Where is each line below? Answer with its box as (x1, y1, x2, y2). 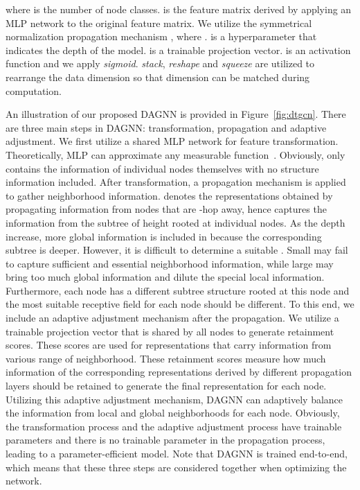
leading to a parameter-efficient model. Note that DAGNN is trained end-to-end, (6, 446, 348, 460)
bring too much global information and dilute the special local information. (6, 270, 325, 284)
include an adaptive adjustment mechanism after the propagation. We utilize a (6, 310, 339, 325)
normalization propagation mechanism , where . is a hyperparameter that (6, 29, 317, 44)
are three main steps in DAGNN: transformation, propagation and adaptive (6, 120, 327, 134)
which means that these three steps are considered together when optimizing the (6, 460, 347, 474)
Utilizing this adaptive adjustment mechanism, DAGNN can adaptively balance (6, 392, 343, 406)
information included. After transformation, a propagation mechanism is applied (6, 175, 346, 189)
